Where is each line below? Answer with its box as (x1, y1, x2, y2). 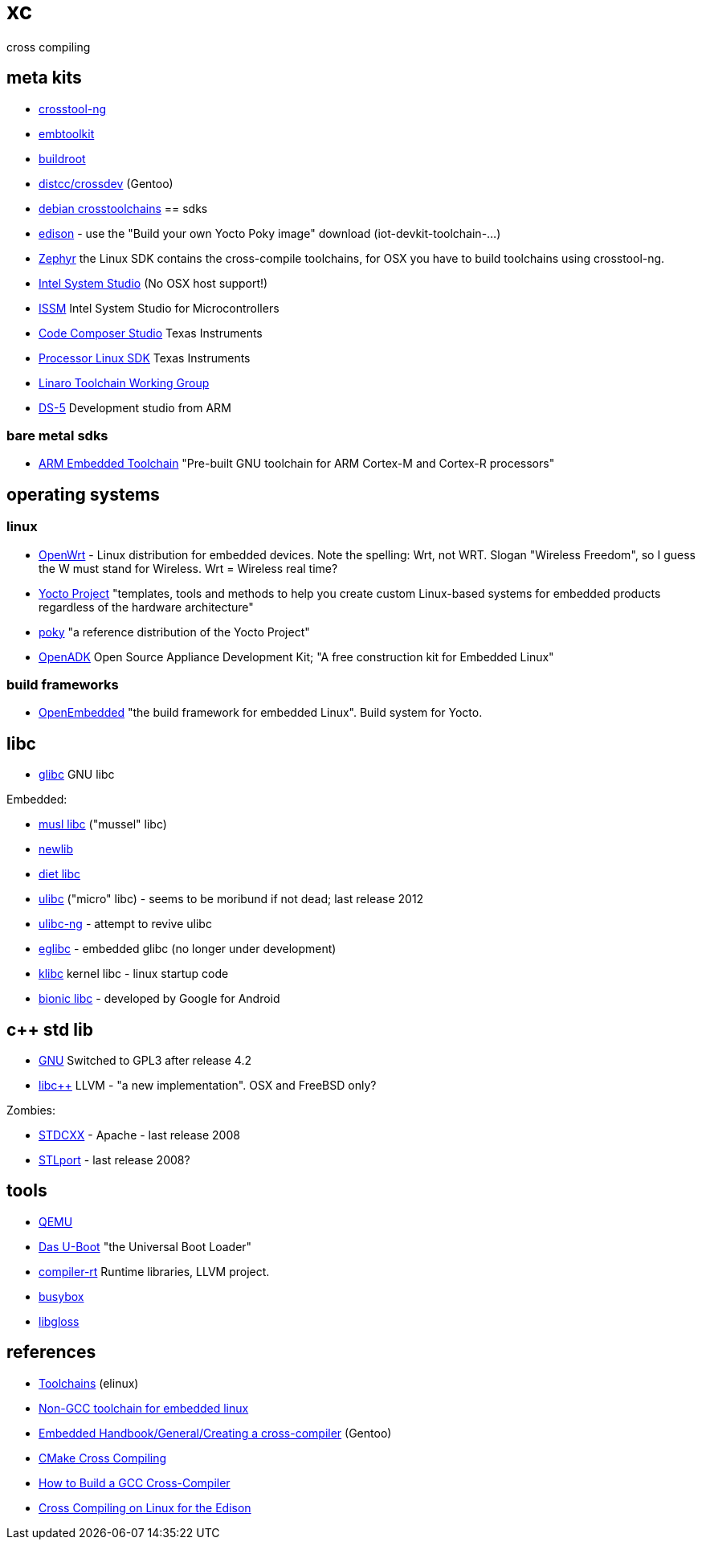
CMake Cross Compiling (39, 1450, 167, 1465)
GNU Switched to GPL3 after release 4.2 (39, 1053, 252, 1067)
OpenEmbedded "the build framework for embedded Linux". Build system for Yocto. (39, 706, 483, 720)
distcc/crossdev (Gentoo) (39, 176, 173, 190)
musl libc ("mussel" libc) (39, 817, 167, 832)
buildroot (39, 151, 86, 166)
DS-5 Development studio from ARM (39, 400, 231, 415)
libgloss (39, 1314, 80, 1328)
